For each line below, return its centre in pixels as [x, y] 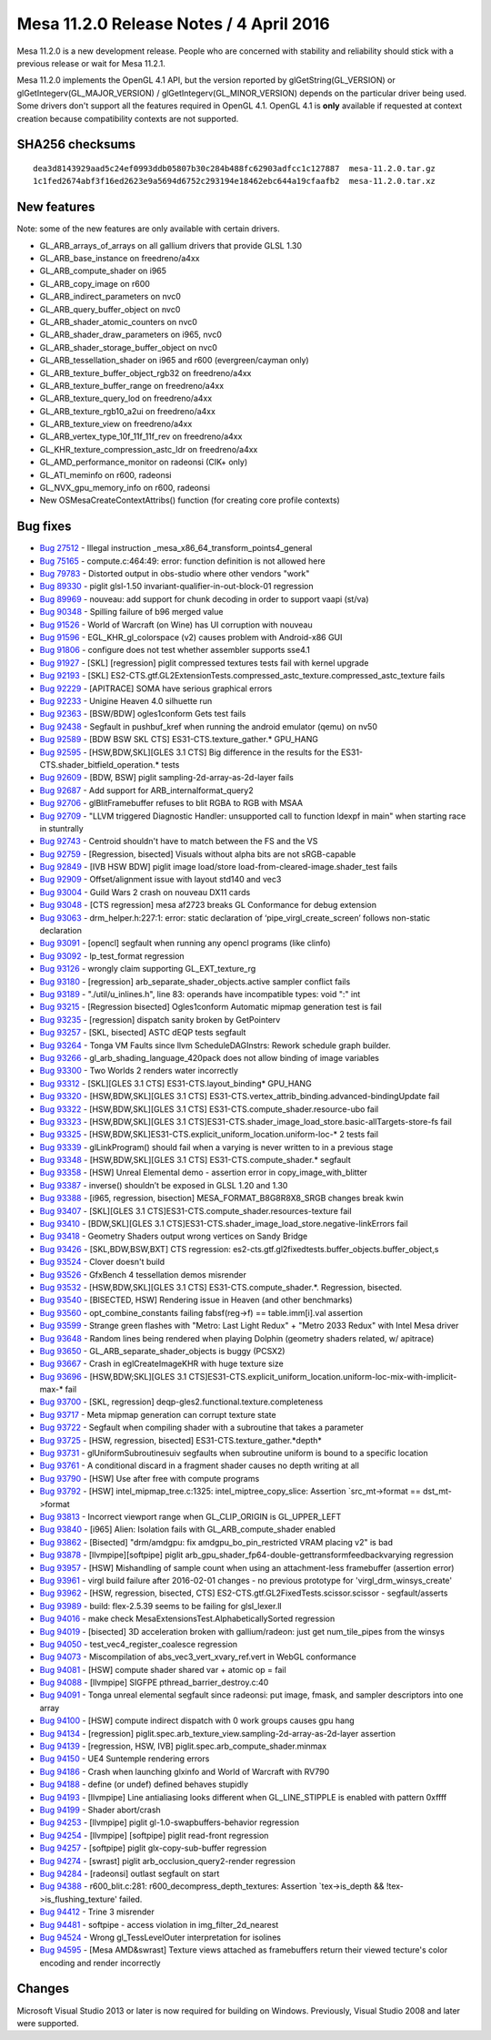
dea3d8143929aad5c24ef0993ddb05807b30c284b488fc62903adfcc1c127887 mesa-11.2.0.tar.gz [235, 168]
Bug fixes [44, 527]
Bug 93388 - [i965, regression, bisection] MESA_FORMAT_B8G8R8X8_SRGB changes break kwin [221, 1198]
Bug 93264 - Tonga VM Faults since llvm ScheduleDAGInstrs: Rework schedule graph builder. [215, 1045]
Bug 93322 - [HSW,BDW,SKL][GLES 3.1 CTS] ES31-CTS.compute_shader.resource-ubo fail [209, 1109]
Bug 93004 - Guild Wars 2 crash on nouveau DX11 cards [145, 892]
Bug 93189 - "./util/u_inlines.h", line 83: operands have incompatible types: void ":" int [200, 994]
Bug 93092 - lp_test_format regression [112, 955]
